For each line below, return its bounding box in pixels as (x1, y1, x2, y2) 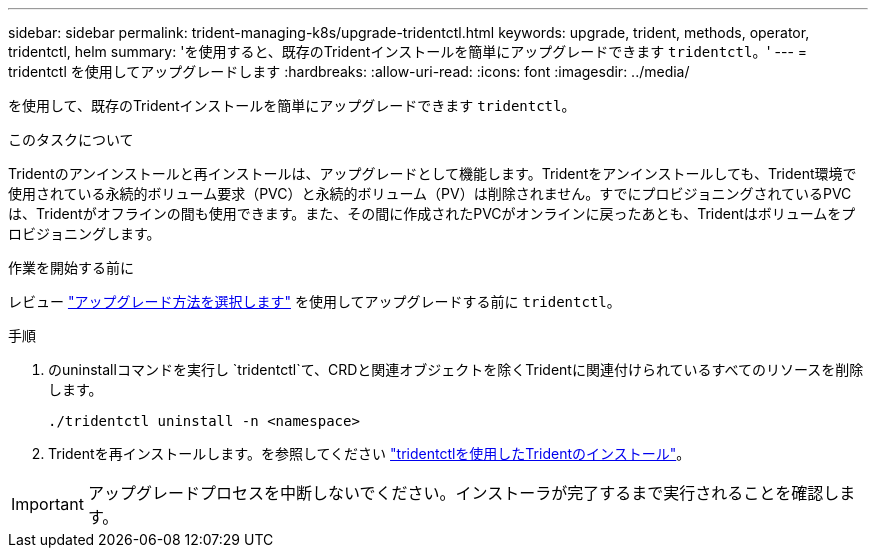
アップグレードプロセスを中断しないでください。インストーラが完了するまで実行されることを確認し (87, 483, 840, 503)
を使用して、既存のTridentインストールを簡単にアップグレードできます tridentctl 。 (8, 97, 576, 114)
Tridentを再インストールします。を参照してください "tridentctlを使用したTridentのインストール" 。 (48, 445, 691, 462)
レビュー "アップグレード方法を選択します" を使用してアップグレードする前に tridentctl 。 (8, 293, 621, 310)
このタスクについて (8, 131, 134, 148)
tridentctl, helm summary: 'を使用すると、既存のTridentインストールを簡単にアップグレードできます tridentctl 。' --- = (8, 43, 808, 60)
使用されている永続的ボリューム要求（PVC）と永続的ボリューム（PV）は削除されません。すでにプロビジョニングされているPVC (8, 185, 852, 202)
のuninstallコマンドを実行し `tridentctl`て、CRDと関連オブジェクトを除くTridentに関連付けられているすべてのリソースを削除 (48, 361, 864, 378)
